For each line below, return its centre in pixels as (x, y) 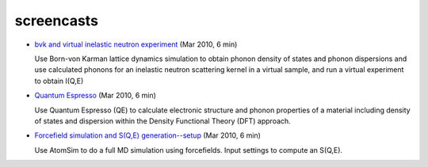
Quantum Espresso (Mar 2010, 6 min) (95, 96)
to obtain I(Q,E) (59, 81)
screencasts (57, 21)
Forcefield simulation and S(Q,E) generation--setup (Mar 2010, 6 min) (148, 135)
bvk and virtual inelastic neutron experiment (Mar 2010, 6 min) (136, 44)
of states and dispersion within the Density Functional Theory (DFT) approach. (162, 121)
